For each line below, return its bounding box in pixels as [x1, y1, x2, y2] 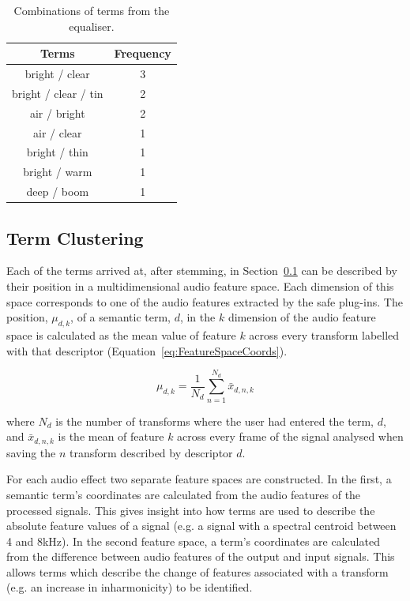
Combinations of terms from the [13, 2, 170, 18]
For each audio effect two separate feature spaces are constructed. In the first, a [6, 471, 392, 487]
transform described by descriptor [70, 444, 233, 460]
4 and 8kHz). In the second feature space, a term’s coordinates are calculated [6, 532, 380, 549]
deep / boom [26, 183, 89, 200]
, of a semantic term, [70, 309, 171, 325]
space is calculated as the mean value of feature [6, 326, 236, 343]
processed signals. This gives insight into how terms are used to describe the [6, 501, 375, 518]
